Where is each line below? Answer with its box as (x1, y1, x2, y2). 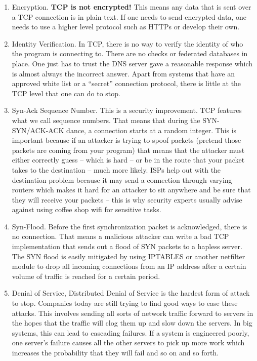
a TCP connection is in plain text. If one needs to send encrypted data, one (12, 11, 247, 22)
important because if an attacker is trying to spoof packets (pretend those (12, 135, 241, 145)
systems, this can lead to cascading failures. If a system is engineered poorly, (12, 327, 249, 338)
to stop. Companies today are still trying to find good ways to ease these (12, 298, 238, 308)
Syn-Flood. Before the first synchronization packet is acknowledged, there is (12, 221, 247, 231)
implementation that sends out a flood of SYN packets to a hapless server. (12, 241, 242, 252)
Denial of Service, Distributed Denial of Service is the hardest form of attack (12, 288, 250, 298)
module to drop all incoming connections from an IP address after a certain (12, 261, 246, 271)
